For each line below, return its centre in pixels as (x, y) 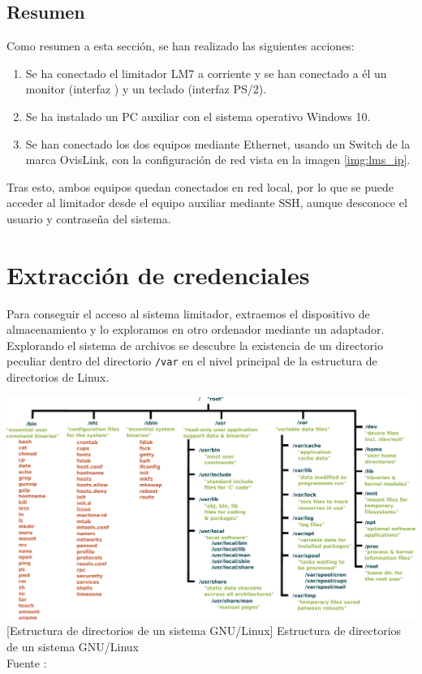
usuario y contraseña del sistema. (89, 218)
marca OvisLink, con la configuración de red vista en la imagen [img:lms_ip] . (218, 160)
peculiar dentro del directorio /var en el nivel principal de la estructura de (192, 361)
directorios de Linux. (58, 377)
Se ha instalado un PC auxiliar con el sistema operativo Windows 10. (198, 116)
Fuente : (27, 662)
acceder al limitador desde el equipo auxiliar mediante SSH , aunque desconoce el (207, 203)
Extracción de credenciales (158, 274)
